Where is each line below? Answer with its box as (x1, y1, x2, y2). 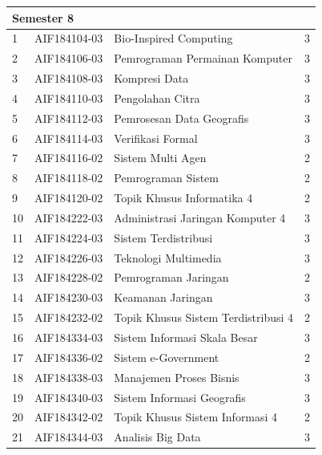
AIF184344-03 (34, 429, 103, 445)
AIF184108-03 (34, 70, 103, 87)
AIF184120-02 (34, 189, 103, 206)
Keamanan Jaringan (114, 289, 213, 306)
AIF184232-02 (34, 309, 103, 326)
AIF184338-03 (34, 368, 103, 385)
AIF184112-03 (34, 109, 103, 126)
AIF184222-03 (34, 209, 103, 225)
